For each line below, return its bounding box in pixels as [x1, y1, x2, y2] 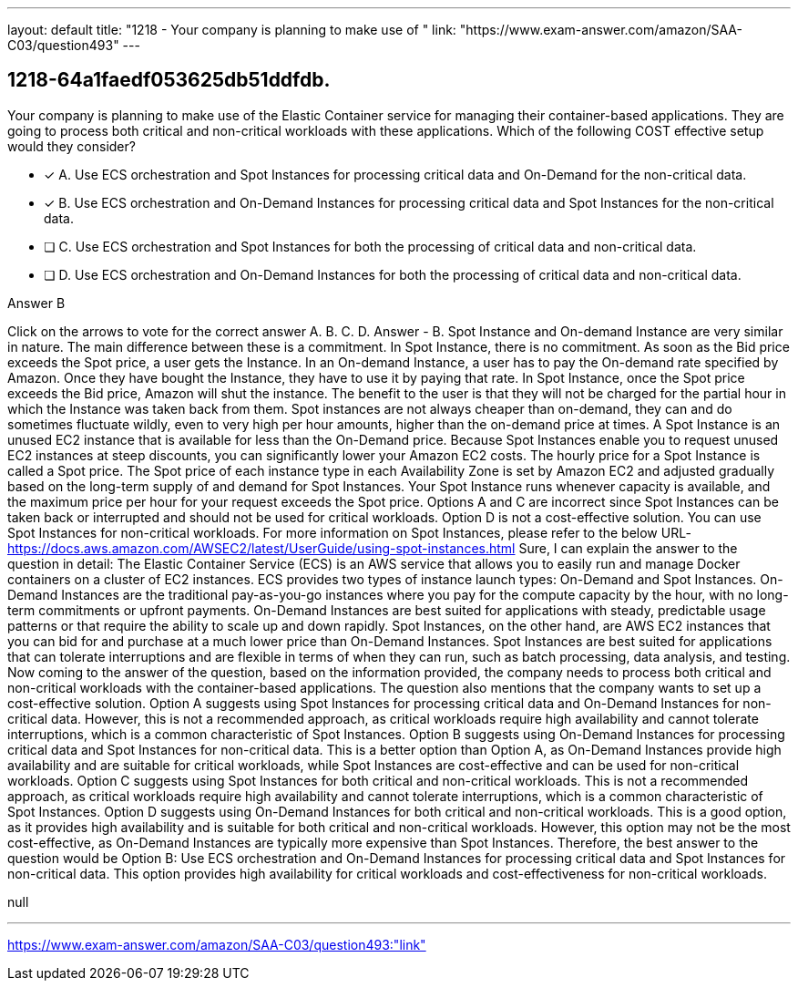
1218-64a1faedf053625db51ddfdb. [7, 68, 331, 92]
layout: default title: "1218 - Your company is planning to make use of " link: [7, 22, 456, 37]
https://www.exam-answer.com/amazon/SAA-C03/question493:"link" [7, 936, 426, 952]
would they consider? [7, 138, 136, 154]
